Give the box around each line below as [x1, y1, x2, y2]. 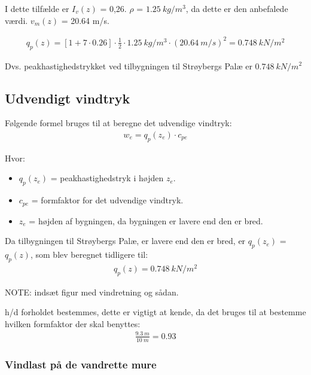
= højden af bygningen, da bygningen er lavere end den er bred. [29, 214, 263, 227]
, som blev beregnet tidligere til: [30, 248, 148, 260]
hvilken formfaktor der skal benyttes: [5, 317, 141, 330]
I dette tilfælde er [5, 2, 69, 14]
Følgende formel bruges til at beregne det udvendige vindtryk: [5, 117, 232, 129]
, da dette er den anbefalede [185, 2, 288, 14]
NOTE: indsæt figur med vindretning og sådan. [5, 285, 179, 298]
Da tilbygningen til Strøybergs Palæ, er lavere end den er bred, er [5, 234, 246, 247]
